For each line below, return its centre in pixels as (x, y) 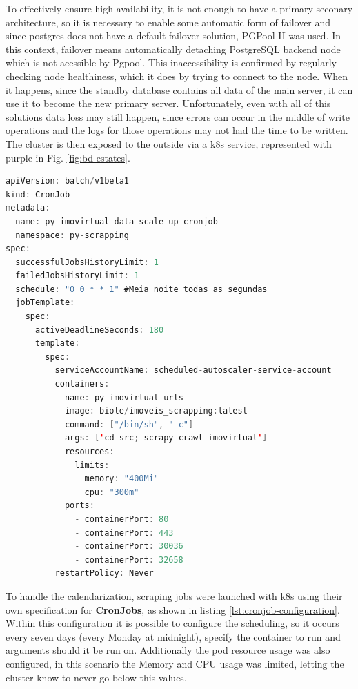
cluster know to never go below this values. (96, 677)
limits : (92, 465)
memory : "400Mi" (121, 479)
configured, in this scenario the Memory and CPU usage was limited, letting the (175, 663)
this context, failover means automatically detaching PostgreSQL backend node (173, 49)
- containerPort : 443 (124, 533)
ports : (79, 506)
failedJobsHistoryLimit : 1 (77, 276)
